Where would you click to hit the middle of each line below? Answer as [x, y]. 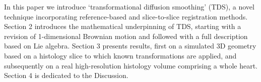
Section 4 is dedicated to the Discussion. [66, 75]
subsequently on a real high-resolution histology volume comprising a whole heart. [131, 65]
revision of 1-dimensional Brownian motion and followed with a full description [126, 36]
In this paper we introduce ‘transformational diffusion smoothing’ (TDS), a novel [129, 6]
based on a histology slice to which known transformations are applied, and [120, 55]
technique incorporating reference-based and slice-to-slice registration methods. [126, 16]
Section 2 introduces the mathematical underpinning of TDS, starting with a [123, 26]
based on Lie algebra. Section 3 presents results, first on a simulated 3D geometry [130, 46]
